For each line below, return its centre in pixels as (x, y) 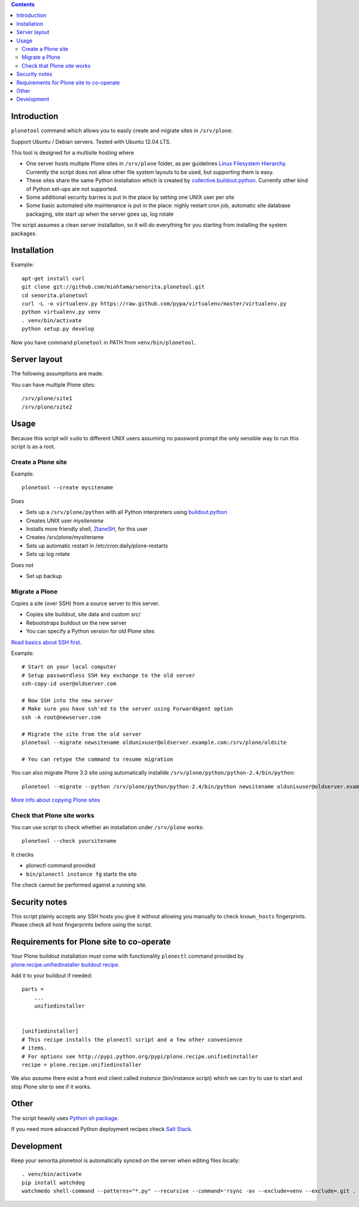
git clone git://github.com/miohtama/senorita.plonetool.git (113, 287)
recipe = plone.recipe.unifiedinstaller (82, 1064)
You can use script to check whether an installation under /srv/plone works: (108, 827)
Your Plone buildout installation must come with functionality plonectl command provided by (127, 956)
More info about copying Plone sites (56, 800)
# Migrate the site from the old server (82, 734)
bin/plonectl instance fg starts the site (81, 874)
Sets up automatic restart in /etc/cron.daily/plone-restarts (97, 546)
